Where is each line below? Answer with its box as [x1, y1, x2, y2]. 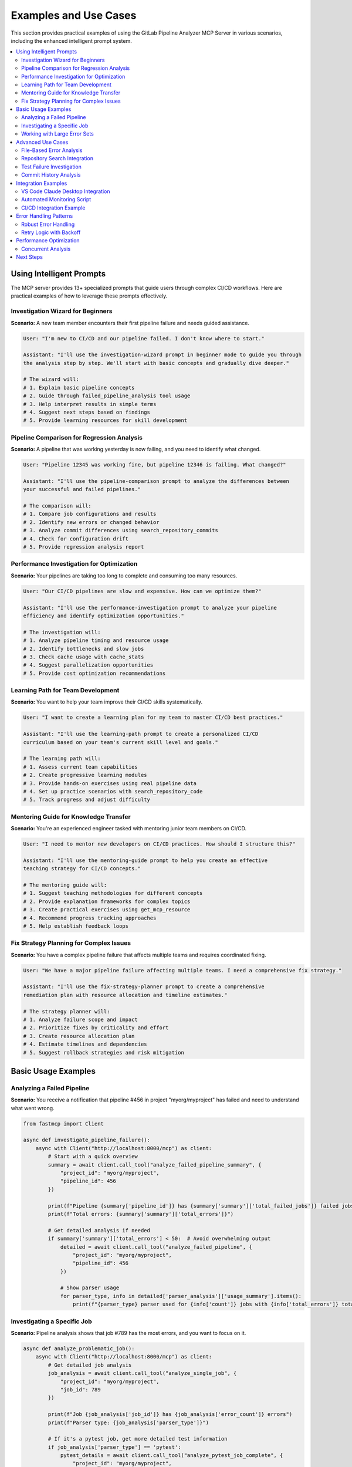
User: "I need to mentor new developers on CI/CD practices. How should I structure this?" [23, 841, 296, 847]
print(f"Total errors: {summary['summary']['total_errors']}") [48, 1211, 234, 1217]
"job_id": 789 [60, 1386, 101, 1393]
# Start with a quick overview [48, 1153, 138, 1160]
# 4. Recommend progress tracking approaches [23, 914, 157, 921]
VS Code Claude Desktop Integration [21, 188, 110, 195]
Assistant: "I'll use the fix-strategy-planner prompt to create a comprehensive [23, 983, 265, 990]
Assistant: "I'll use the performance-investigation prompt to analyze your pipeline [23, 604, 277, 611]
